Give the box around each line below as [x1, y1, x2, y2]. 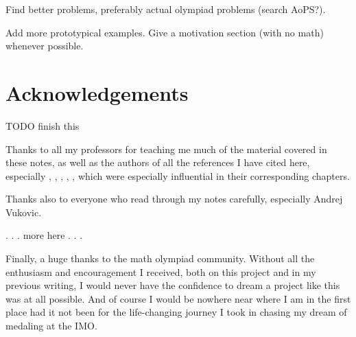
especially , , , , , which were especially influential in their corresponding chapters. [5, 168, 350, 183]
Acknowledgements [5, 78, 189, 106]
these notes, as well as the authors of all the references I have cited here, [5, 155, 310, 170]
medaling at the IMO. [5, 318, 97, 333]
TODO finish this [5, 118, 80, 132]
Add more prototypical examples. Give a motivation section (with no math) [5, 25, 324, 39]
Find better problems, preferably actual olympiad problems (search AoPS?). [5, 2, 326, 16]
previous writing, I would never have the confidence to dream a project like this [5, 278, 340, 292]
